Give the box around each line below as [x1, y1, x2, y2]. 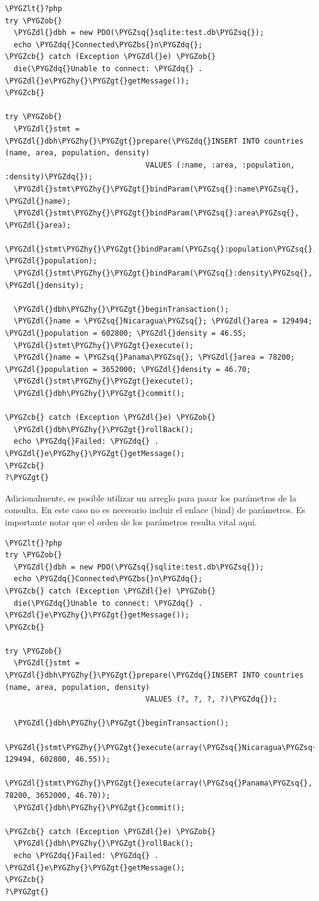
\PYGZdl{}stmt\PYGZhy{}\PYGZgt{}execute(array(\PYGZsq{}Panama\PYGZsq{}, [5, 779, 313, 788]
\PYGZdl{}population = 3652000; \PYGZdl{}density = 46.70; [5, 365, 251, 374]
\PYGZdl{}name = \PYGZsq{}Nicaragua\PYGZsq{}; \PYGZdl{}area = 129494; [13, 317, 313, 326]
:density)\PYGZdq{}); [5, 172, 93, 182]
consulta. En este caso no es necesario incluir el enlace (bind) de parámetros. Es [5, 503, 306, 516]
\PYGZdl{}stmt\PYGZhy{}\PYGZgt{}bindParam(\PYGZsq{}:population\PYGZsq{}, [5, 244, 317, 253]
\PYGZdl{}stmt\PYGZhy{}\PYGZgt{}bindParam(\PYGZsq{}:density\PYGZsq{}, [13, 269, 313, 278]
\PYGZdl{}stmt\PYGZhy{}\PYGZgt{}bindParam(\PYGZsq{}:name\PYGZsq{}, [13, 184, 299, 193]
